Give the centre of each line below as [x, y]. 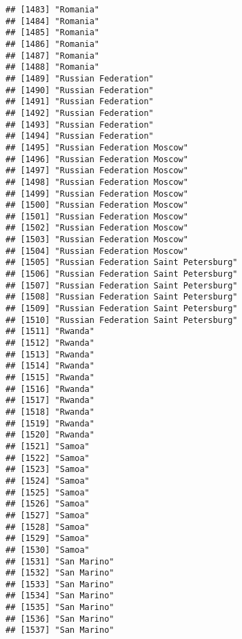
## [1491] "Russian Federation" [80, 102]
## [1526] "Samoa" [48, 504]
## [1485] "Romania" [53, 33]
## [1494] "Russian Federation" [80, 136]
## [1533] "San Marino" [60, 584]
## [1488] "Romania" [53, 67]
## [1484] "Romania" [53, 21]
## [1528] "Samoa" [48, 527]
